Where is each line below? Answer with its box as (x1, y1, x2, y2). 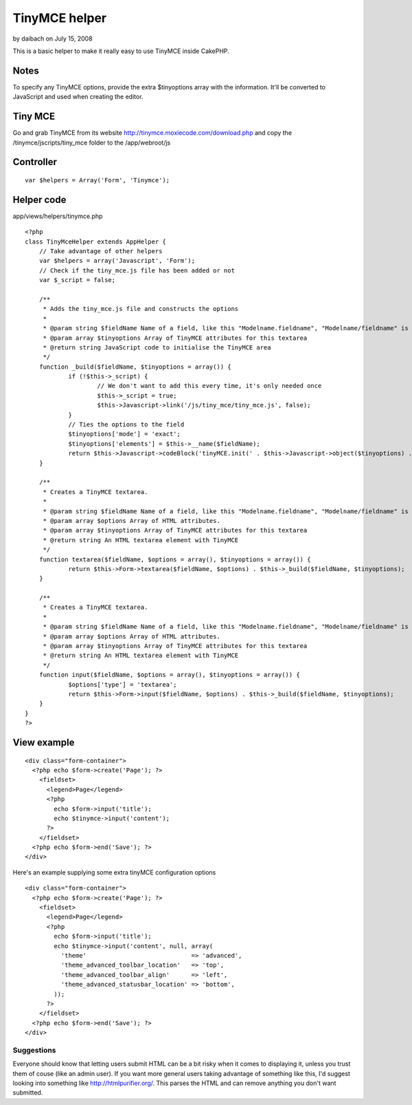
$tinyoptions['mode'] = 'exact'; (68, 430, 181, 438)
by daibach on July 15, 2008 (12, 34, 93, 43)
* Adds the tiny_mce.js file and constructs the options (43, 305, 239, 313)
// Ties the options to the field (68, 420, 185, 429)
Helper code (12, 193, 67, 206)
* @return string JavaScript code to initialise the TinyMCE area (43, 343, 271, 351)
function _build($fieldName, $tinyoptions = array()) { (38, 363, 231, 371)
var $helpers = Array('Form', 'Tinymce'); (25, 176, 170, 184)
